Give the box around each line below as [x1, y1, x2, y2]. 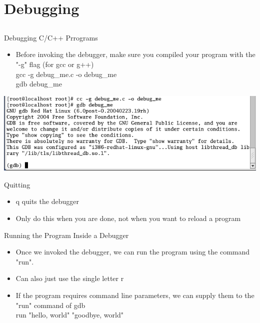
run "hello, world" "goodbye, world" [15, 309, 123, 320]
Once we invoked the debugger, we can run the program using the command [15, 246, 250, 257]
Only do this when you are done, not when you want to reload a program [15, 213, 241, 223]
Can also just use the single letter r [15, 273, 124, 283]
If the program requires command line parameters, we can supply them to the [15, 290, 254, 300]
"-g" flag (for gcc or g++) [15, 58, 94, 69]
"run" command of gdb [15, 299, 85, 310]
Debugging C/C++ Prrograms [4, 32, 98, 42]
